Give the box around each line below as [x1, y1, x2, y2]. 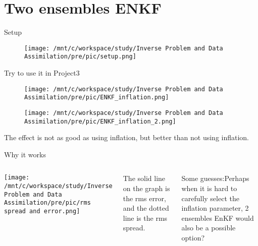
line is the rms [123, 212, 168, 223]
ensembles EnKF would [181, 212, 254, 223]
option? [181, 232, 205, 242]
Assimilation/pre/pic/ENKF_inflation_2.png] [24, 117, 176, 125]
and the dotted [123, 203, 169, 213]
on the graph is [123, 183, 170, 194]
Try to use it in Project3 [4, 68, 80, 78]
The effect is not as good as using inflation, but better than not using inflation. [4, 132, 249, 143]
